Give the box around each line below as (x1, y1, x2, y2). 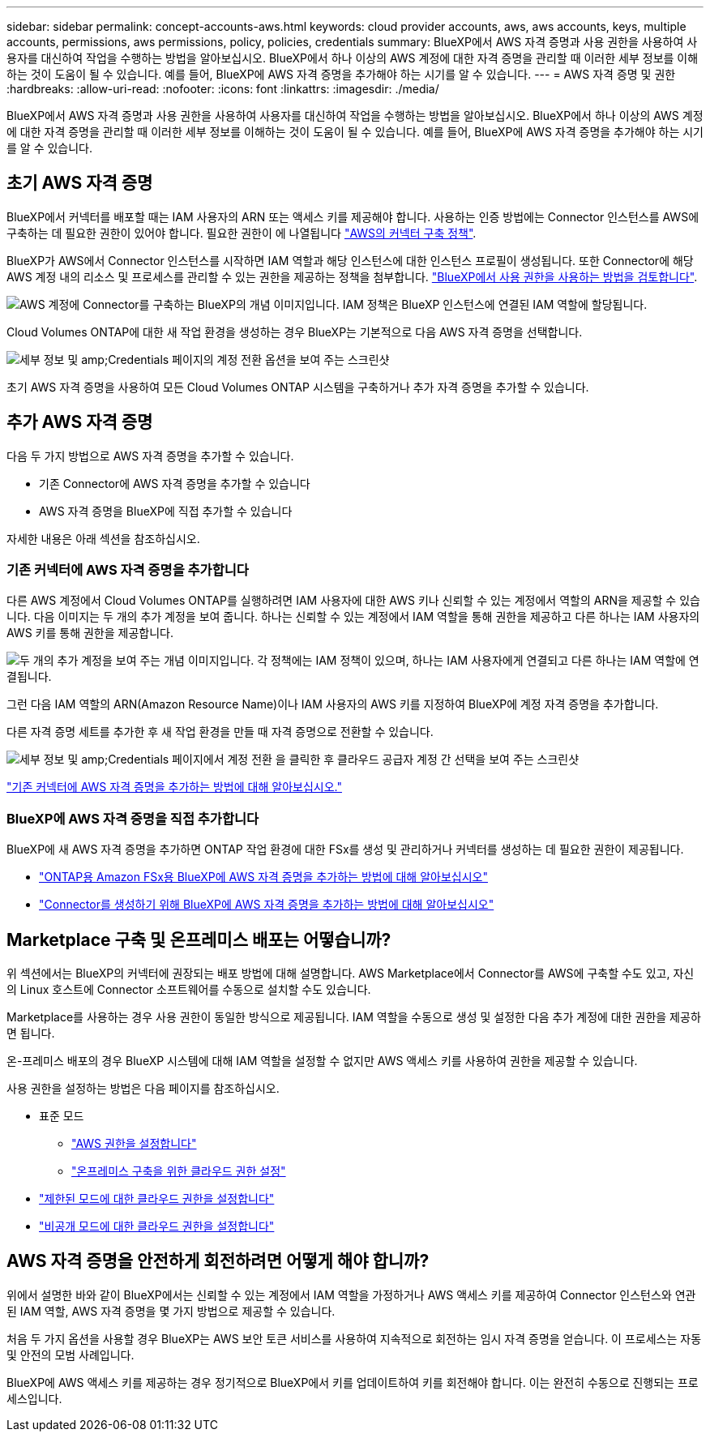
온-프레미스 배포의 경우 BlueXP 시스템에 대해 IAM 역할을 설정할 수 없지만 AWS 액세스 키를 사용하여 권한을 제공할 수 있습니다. (6, 1054, 638, 1068)
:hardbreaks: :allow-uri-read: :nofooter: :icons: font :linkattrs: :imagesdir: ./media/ (6, 82, 439, 96)
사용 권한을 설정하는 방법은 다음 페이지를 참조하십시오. (6, 1081, 280, 1096)
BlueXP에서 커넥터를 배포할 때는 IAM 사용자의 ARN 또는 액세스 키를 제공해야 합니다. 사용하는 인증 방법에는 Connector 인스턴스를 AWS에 (6, 209, 699, 224)
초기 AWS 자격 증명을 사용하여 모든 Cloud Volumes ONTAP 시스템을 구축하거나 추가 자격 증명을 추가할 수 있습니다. (6, 379, 589, 394)
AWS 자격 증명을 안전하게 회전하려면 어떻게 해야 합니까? (6, 1251, 430, 1272)
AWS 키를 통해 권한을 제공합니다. (6, 626, 173, 640)
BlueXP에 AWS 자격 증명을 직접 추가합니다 (6, 810, 259, 827)
